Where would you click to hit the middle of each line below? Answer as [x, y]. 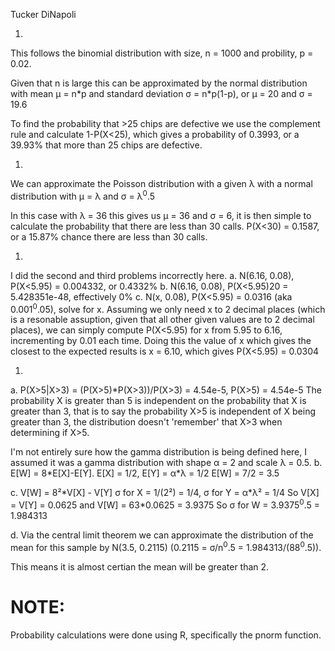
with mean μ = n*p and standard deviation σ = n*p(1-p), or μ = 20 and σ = [161, 93]
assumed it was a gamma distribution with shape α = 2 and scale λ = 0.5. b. [166, 463]
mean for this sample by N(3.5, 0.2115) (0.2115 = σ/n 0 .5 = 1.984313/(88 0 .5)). [166, 546]
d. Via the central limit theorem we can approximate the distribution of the [162, 535]
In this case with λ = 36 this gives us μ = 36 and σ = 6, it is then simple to [161, 215]
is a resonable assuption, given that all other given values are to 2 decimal [162, 320]
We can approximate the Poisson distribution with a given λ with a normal [161, 183]
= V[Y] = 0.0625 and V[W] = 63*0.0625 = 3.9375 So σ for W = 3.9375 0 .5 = [165, 504]
